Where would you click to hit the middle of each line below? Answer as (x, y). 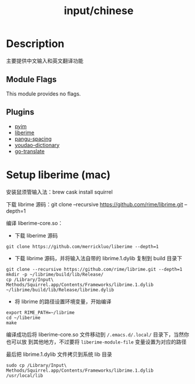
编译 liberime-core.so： (35, 223)
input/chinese (99, 11)
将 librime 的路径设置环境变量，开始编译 (63, 301)
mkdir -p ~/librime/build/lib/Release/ (55, 274)
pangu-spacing (33, 138)
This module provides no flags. (43, 94)
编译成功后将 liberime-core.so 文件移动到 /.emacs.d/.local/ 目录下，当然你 (98, 334)
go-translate (30, 151)
